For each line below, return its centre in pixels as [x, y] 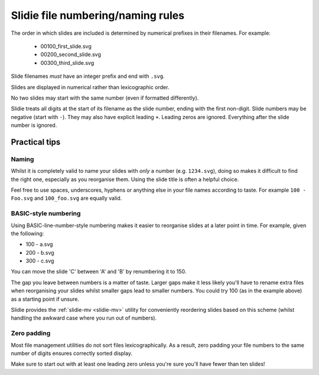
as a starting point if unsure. [45, 299]
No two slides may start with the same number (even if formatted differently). [105, 98]
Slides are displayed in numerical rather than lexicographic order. [90, 87]
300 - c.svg [40, 261]
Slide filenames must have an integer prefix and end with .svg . [88, 76]
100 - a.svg [39, 244]
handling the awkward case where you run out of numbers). [84, 318]
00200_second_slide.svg [71, 55]
